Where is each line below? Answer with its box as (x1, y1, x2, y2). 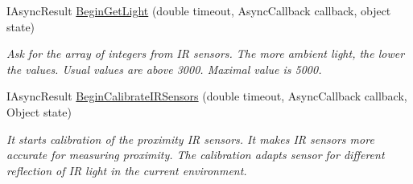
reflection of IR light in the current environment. (6, 162, 247, 178)
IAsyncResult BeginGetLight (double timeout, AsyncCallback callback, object (6, 2, 391, 18)
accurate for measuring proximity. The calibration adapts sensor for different (6, 146, 385, 163)
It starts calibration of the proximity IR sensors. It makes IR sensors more (6, 130, 374, 147)
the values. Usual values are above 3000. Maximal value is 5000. (6, 60, 322, 77)
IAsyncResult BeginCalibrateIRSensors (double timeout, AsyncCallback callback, (6, 88, 407, 104)
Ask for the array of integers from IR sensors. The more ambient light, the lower (6, 45, 405, 62)
